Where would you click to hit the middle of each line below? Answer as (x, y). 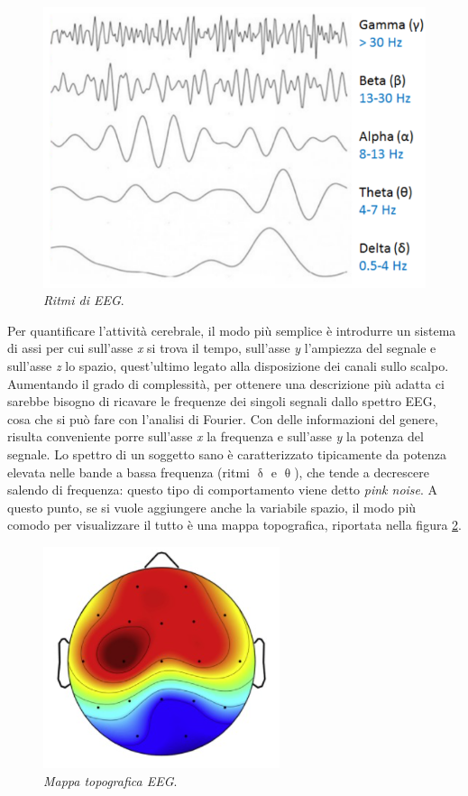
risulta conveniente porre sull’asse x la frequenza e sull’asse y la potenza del (216, 436)
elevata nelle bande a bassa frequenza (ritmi (128, 472)
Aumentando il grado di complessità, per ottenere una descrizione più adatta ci (226, 383)
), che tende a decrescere (362, 472)
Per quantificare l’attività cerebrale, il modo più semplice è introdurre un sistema (232, 330)
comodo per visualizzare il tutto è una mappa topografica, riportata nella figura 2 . (234, 525)
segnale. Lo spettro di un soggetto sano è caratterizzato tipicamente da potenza (227, 454)
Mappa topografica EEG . (110, 780)
